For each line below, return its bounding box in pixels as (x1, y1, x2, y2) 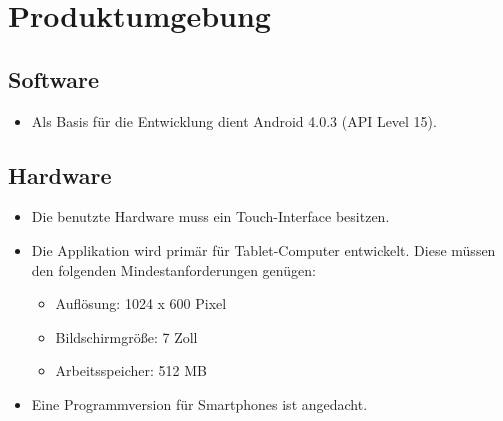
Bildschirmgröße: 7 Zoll (55, 326, 198, 347)
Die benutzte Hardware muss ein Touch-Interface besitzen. (31, 206, 390, 227)
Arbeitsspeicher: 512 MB (55, 360, 207, 381)
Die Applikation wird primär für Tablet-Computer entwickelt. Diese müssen (31, 239, 496, 260)
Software (8, 63, 100, 94)
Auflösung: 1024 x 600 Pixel (55, 293, 227, 314)
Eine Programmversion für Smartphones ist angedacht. (31, 393, 368, 414)
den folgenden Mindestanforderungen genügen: (31, 259, 316, 280)
